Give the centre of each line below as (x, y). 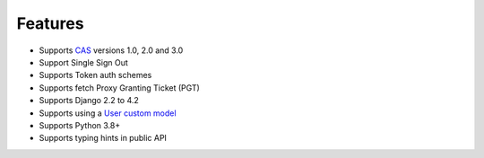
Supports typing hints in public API (103, 138)
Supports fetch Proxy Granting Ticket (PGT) (120, 88)
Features (50, 23)
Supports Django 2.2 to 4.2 (89, 101)
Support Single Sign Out (84, 62)
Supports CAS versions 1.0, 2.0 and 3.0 (111, 50)
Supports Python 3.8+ (80, 125)
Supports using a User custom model (108, 113)
